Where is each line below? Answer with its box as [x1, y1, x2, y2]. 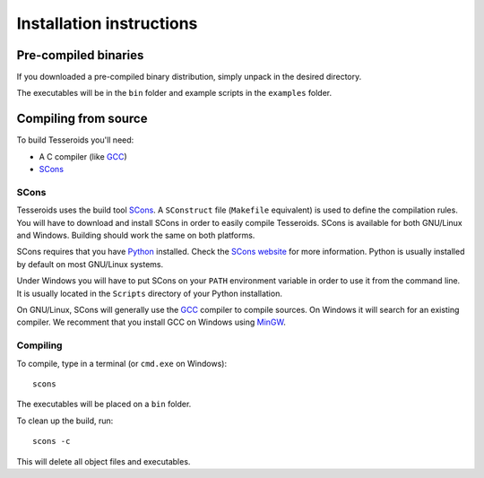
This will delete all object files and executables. [16, 456, 191, 466]
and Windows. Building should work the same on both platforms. [16, 230, 255, 241]
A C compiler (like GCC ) [39, 151, 127, 161]
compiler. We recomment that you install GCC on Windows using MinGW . [16, 317, 287, 327]
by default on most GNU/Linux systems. [16, 258, 164, 269]
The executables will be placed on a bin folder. [16, 399, 192, 410]
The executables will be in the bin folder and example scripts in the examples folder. [16, 88, 333, 99]
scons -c [32, 436, 71, 447]
